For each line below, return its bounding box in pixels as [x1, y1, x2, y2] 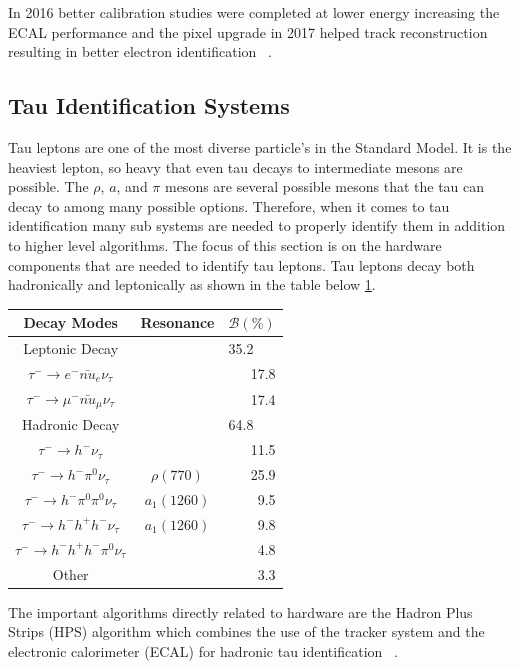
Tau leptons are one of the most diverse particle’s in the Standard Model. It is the [8, 136, 512, 157]
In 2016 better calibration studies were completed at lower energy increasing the [8, 2, 500, 22]
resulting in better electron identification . [8, 41, 272, 62]
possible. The [8, 176, 89, 197]
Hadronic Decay [21, 414, 120, 435]
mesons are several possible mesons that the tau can [164, 176, 485, 197]
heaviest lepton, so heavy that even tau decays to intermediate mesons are [8, 156, 463, 177]
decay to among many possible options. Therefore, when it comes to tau [8, 195, 450, 216]
